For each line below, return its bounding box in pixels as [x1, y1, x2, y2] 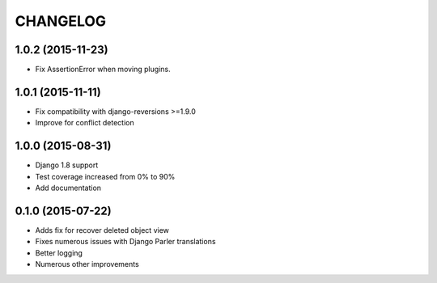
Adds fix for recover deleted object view [35, 225, 170, 234]
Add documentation [35, 183, 101, 193]
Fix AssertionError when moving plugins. [35, 65, 171, 74]
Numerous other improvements [35, 260, 139, 269]
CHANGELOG [15, 12, 107, 30]
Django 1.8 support [35, 160, 99, 170]
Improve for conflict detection [35, 118, 134, 128]
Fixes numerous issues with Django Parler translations [35, 237, 216, 247]
